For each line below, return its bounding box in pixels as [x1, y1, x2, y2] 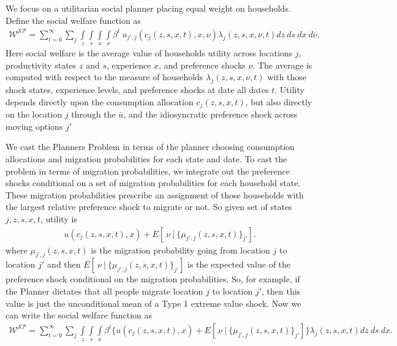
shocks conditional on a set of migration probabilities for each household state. [6, 176, 301, 189]
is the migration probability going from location [91, 243, 270, 256]
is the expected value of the [187, 258, 291, 271]
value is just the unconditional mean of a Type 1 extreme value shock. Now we [6, 296, 301, 309]
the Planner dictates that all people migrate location [6, 284, 203, 297]
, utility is [40, 212, 77, 225]
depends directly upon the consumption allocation [6, 95, 194, 108]
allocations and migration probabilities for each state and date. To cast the [6, 152, 287, 165]
